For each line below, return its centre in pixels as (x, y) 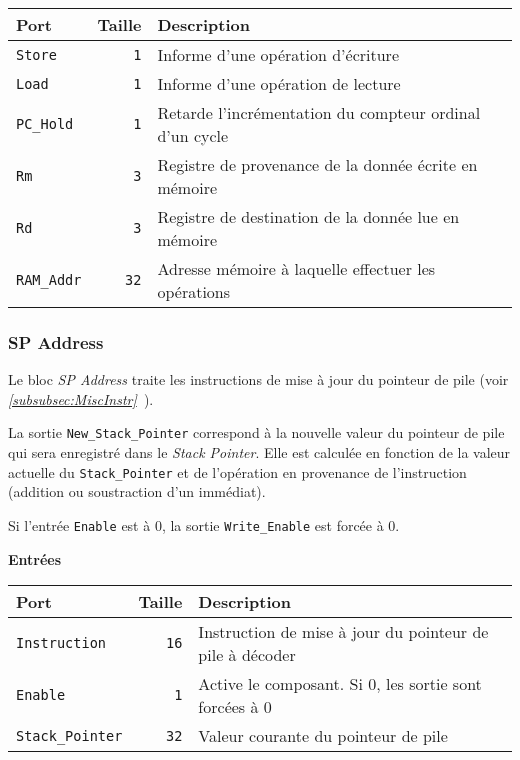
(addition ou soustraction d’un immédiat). (137, 491)
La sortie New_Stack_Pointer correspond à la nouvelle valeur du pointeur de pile (256, 432)
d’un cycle (193, 135)
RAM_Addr (49, 280)
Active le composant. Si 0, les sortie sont (340, 684)
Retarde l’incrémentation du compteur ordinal (319, 112)
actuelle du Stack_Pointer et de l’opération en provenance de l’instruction (237, 471)
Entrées (35, 558)
